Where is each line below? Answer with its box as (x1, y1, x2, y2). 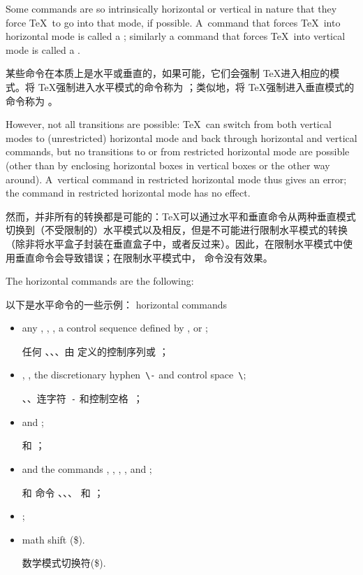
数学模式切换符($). (22, 555, 106, 570)
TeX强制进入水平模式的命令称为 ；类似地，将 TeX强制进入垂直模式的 (38, 79, 355, 94)
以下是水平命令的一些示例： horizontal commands (6, 297, 228, 311)
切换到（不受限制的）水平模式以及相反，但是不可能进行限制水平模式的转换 (6, 222, 348, 237)
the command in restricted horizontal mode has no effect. (6, 185, 251, 200)
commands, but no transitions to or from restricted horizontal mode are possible (6, 144, 350, 159)
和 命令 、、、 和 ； (22, 485, 104, 499)
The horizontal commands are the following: (6, 274, 194, 288)
